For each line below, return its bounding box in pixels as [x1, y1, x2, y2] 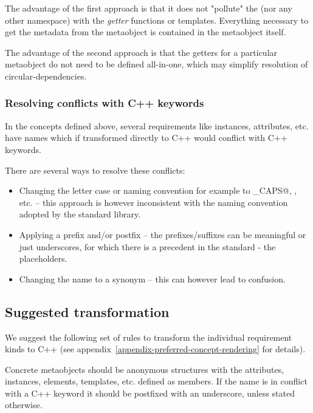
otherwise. [5, 398, 43, 411]
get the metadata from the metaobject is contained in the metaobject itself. [5, 26, 286, 38]
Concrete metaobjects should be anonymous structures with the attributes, [5, 363, 284, 375]
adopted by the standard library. [19, 208, 141, 220]
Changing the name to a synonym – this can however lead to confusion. [19, 272, 286, 285]
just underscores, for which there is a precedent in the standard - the [19, 240, 276, 253]
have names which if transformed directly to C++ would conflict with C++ [5, 131, 287, 144]
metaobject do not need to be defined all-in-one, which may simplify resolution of [5, 58, 308, 70]
